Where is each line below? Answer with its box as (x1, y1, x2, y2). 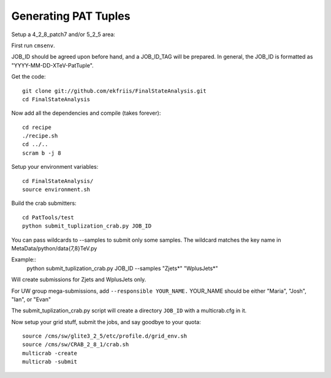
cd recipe (22, 123, 51, 131)
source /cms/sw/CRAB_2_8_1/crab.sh (22, 341, 129, 348)
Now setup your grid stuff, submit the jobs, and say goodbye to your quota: (11, 318, 202, 325)
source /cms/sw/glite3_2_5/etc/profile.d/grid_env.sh (22, 333, 187, 340)
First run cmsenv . (11, 42, 55, 49)
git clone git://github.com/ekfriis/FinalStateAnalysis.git (22, 87, 207, 94)
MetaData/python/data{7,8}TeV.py (11, 244, 97, 252)
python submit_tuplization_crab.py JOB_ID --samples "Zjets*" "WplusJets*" (26, 264, 218, 272)
